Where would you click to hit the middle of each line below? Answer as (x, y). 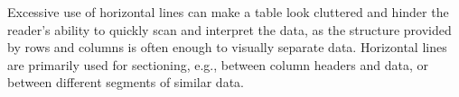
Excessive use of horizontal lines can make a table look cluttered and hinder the (228, 12)
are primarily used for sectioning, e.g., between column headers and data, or (218, 64)
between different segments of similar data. (126, 82)
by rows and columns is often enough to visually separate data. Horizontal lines (227, 47)
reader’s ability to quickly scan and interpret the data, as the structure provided (229, 29)
